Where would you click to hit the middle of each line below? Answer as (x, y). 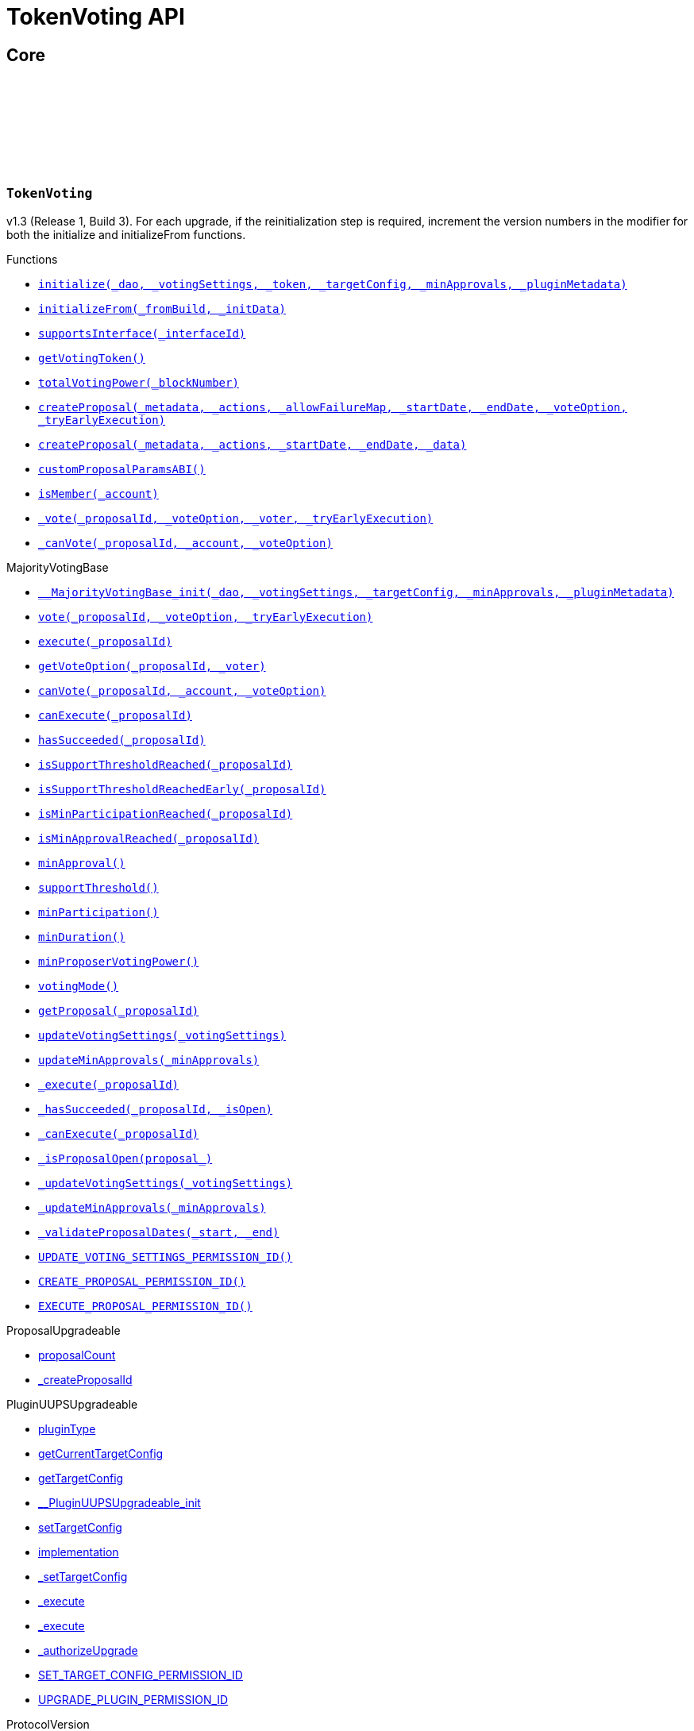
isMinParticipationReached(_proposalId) (166, 813)
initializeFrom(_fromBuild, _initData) (162, 308)
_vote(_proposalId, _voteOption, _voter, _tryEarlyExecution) (236, 518)
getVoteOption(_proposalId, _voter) (152, 666)
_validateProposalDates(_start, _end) (159, 1232)
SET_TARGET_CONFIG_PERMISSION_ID (141, 1675)
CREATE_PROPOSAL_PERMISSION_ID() (142, 1281)
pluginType (67, 1428)
